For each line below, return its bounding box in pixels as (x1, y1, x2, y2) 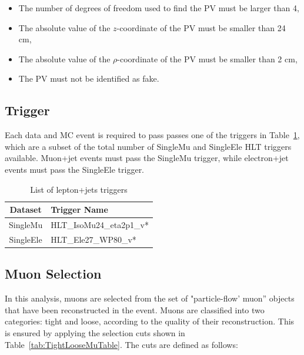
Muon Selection (5, 264, 102, 283)
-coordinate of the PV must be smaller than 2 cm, (117, 52, 298, 65)
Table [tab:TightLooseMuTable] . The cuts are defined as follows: (5, 338, 238, 350)
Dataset (9, 203, 42, 216)
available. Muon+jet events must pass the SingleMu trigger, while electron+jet (5, 152, 289, 164)
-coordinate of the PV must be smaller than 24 (116, 21, 286, 34)
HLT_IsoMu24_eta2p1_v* (51, 218, 149, 230)
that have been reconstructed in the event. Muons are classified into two (5, 303, 265, 316)
